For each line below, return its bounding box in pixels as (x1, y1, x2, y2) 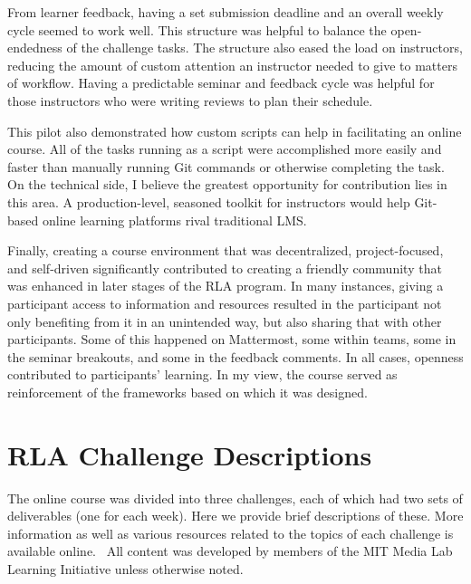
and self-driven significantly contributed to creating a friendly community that (7, 258, 442, 277)
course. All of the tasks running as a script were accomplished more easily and (7, 139, 442, 158)
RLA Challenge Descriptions (7, 436, 372, 473)
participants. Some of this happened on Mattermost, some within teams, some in (7, 330, 457, 349)
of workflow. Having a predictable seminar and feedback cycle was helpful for (7, 73, 435, 92)
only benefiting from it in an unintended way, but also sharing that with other (7, 311, 442, 330)
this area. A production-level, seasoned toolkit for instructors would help (7, 192, 410, 211)
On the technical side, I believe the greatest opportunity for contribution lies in (7, 175, 447, 194)
